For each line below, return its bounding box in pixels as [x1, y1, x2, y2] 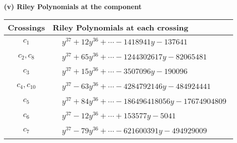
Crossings [8, 21, 45, 33]
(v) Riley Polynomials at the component [4, 1, 142, 11]
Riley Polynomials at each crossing [52, 21, 188, 33]
